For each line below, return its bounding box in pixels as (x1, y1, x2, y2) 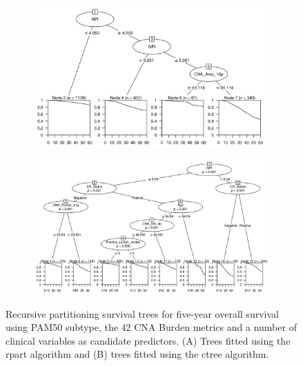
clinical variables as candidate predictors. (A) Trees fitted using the (6, 333, 291, 347)
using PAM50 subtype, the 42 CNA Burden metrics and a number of (6, 320, 297, 334)
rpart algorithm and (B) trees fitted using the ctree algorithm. (6, 347, 269, 361)
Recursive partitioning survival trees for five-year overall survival (6, 306, 279, 321)
